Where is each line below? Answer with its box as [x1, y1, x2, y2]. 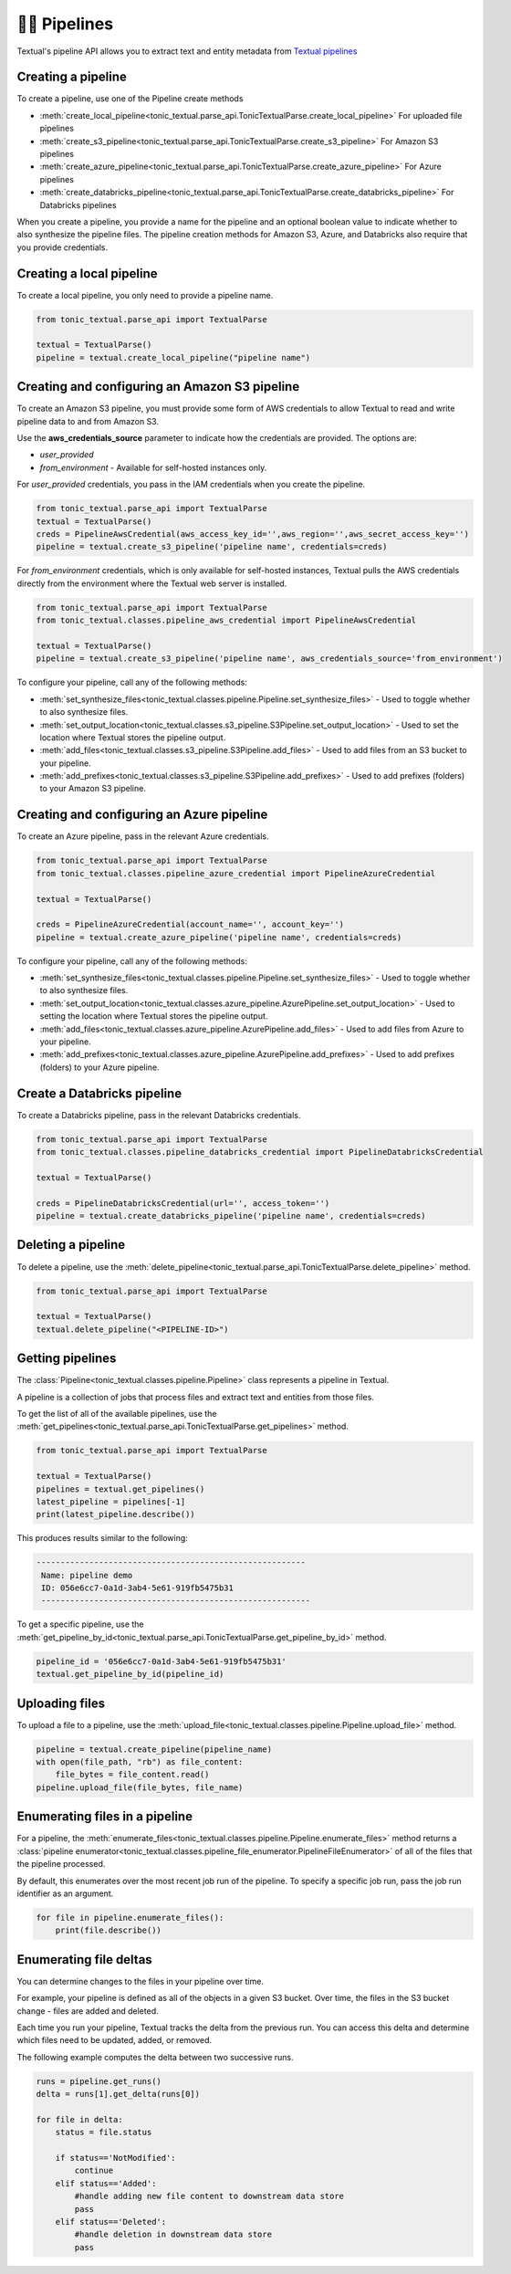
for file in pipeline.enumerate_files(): [36, 1912, 224, 1923]
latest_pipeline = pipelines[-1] [36, 1496, 186, 1506]
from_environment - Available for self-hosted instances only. [39, 462, 267, 473]
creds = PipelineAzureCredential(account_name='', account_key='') [36, 919, 345, 930]
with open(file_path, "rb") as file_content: [36, 1757, 244, 1767]
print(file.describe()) [55, 1925, 162, 1935]
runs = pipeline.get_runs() [36, 2076, 162, 2086]
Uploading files [16, 1695, 106, 1711]
